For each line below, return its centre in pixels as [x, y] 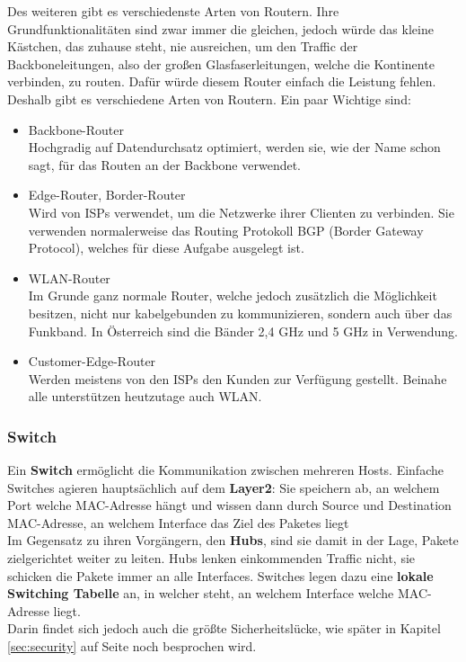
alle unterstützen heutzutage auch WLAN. [145, 396]
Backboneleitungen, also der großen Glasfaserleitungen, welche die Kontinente [221, 63]
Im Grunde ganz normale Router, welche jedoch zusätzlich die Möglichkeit [233, 295]
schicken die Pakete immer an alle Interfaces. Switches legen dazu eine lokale [220, 575]
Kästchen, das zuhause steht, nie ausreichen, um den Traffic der [183, 46]
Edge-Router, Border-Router [107, 195]
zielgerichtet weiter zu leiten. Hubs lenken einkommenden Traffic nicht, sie [211, 558]
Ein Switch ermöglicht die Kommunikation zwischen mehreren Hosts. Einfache [225, 470]
